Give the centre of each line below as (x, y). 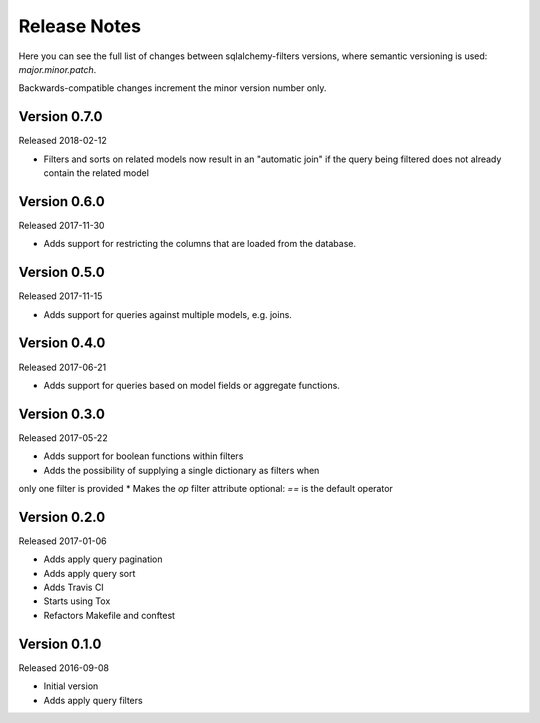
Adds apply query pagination (103, 559)
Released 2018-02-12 (62, 141)
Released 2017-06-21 (62, 367)
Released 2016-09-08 (64, 667)
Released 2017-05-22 (63, 437)
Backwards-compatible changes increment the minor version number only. (172, 88)
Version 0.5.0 (61, 272)
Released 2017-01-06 (62, 541)
